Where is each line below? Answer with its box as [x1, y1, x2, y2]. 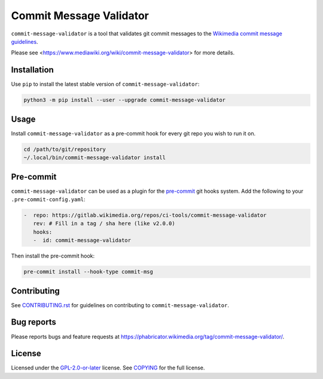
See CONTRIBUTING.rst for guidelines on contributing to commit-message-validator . [11, 301, 230, 308]
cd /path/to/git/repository [23, 145, 106, 153]
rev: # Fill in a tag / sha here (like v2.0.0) [33, 220, 176, 227]
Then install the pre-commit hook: [11, 252, 95, 260]
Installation [11, 65, 54, 75]
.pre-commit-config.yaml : [11, 195, 86, 203]
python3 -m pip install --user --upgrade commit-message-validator [23, 96, 226, 104]
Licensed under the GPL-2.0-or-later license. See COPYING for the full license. [11, 364, 205, 371]
